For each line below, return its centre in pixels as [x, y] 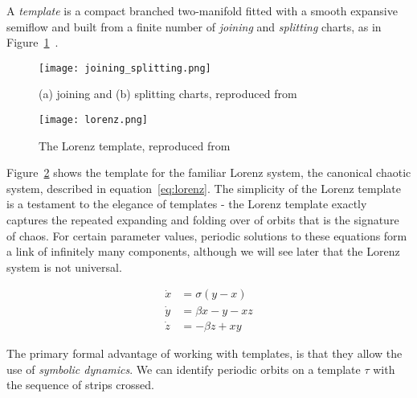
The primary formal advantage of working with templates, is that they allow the [204, 353]
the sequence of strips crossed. [80, 385]
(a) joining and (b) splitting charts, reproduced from [168, 94]
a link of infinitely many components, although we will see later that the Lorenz [203, 251]
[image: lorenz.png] [94, 120]
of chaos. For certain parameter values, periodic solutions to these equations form [207, 235]
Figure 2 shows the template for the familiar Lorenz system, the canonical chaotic [209, 172]
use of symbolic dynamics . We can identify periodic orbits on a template [184, 369]
